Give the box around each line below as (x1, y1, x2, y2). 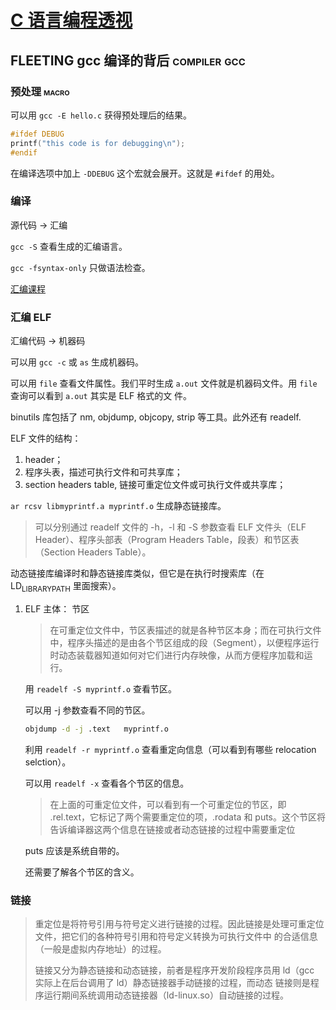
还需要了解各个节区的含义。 (24, 866, 140, 878)
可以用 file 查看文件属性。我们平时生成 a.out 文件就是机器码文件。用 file (10, 377, 318, 390)
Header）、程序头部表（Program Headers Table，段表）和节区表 (34, 534, 300, 546)
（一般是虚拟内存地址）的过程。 (34, 943, 167, 955)
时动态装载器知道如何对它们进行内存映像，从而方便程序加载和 (49, 649, 305, 661)
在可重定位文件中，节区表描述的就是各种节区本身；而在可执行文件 (49, 624, 322, 636)
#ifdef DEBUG (10, 129, 65, 139)
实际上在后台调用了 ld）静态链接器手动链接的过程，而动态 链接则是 (34, 977, 311, 989)
